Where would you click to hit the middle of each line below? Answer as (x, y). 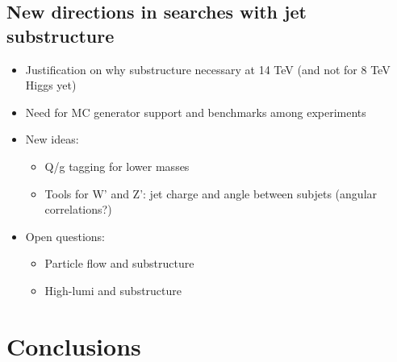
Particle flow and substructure (119, 263)
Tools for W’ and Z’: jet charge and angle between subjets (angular (211, 193)
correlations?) (78, 209)
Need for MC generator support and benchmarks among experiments (196, 112)
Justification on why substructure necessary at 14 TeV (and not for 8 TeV (208, 69)
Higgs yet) (51, 85)
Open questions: (65, 236)
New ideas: (52, 139)
